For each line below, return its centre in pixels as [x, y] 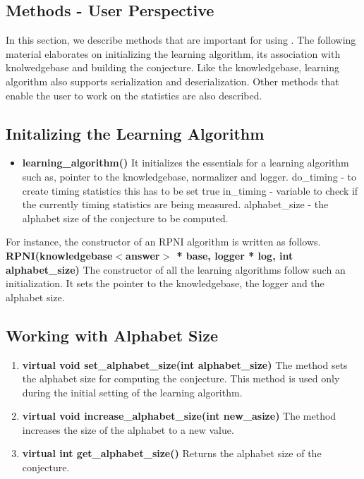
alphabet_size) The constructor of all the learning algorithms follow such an [176, 269]
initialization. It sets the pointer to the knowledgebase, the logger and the [165, 283]
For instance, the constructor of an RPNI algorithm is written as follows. [163, 242]
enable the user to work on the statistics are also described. [134, 95]
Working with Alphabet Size [112, 335]
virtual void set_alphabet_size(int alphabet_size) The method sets [185, 364]
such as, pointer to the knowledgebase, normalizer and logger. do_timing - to [189, 176]
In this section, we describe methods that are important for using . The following [181, 40]
